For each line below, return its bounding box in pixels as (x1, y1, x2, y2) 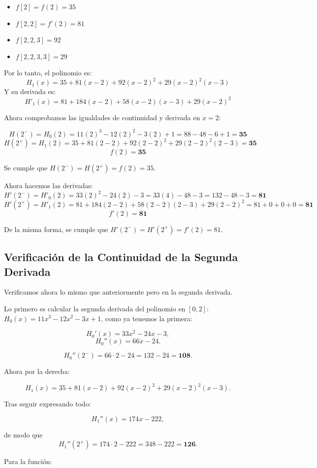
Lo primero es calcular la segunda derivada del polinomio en (4, 303, 186, 313)
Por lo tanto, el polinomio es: (4, 67, 92, 78)
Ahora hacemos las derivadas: (4, 180, 93, 191)
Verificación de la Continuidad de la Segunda (4, 249, 238, 265)
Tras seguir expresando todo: (4, 399, 91, 409)
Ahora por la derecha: (4, 366, 70, 376)
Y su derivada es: (4, 86, 56, 97)
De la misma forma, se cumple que (4, 224, 108, 234)
